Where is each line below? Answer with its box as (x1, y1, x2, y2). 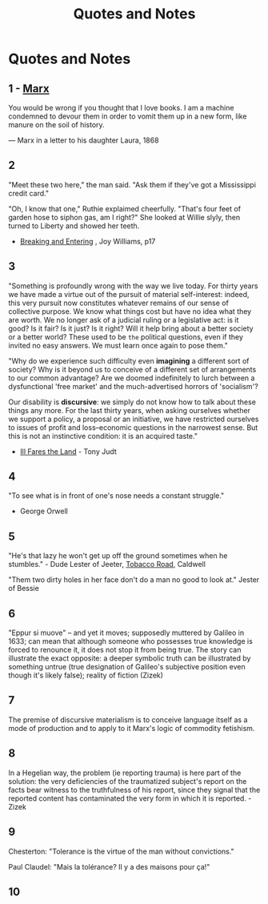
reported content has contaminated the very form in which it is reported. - (8, 794, 252, 803)
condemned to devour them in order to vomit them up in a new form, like (8, 111, 247, 121)
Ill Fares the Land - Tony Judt (19, 446, 118, 456)
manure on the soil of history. (8, 120, 106, 129)
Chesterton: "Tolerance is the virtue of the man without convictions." (8, 846, 234, 856)
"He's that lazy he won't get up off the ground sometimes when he (8, 551, 228, 560)
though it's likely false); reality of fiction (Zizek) (8, 670, 164, 681)
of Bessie (8, 584, 40, 593)
